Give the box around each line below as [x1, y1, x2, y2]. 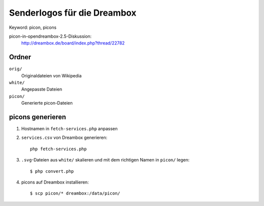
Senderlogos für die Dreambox [9, 7, 136, 18]
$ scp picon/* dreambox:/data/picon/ [30, 191, 121, 196]
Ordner [9, 53, 31, 61]
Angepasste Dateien [21, 86, 62, 92]
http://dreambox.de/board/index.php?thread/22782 [21, 40, 125, 46]
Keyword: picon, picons [9, 24, 57, 30]
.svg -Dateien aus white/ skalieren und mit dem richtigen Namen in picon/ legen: [21, 157, 190, 163]
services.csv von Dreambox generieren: [21, 135, 108, 140]
